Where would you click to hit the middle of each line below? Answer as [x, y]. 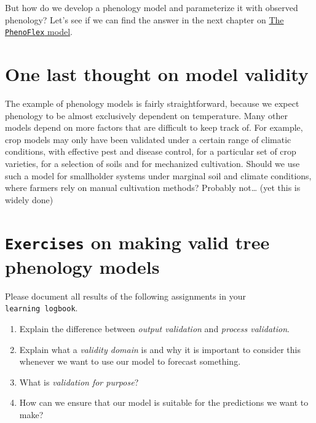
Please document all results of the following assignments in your [125, 296]
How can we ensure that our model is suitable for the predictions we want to [164, 402]
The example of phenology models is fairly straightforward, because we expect [152, 103]
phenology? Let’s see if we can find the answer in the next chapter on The [144, 19]
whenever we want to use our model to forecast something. [130, 361]
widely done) [29, 199]
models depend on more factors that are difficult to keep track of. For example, [154, 127]
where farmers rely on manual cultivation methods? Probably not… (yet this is [153, 188]
